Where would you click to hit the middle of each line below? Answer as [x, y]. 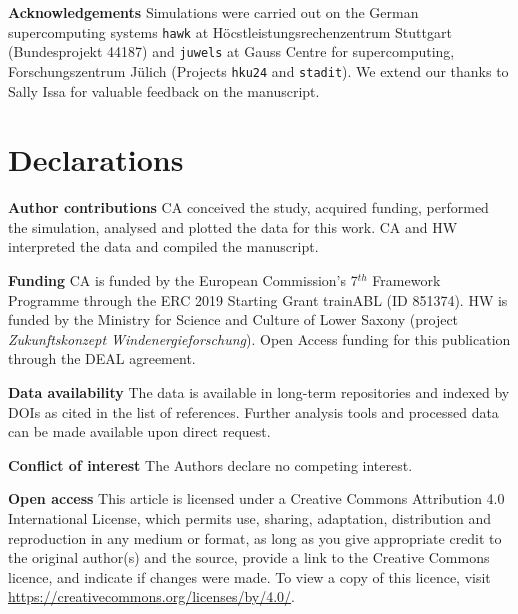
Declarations [96, 159]
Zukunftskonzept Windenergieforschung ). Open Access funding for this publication [259, 338]
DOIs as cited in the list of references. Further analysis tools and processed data [253, 411]
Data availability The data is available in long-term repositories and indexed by [259, 392]
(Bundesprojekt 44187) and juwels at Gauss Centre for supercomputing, [231, 51]
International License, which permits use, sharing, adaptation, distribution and [250, 518]
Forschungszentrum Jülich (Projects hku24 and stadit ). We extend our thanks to [258, 70]
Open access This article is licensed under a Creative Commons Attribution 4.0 [256, 498]
